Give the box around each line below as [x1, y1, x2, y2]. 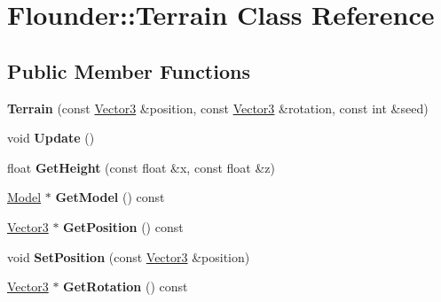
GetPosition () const [63, 217, 184, 236]
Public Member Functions [7, 57, 250, 84]
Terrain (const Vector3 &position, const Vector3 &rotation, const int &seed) [7, 98, 429, 117]
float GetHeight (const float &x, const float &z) [7, 158, 275, 176]
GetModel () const [55, 188, 165, 206]
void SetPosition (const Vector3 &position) [7, 247, 250, 266]
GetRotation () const [63, 277, 188, 296]
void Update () [7, 128, 95, 147]
